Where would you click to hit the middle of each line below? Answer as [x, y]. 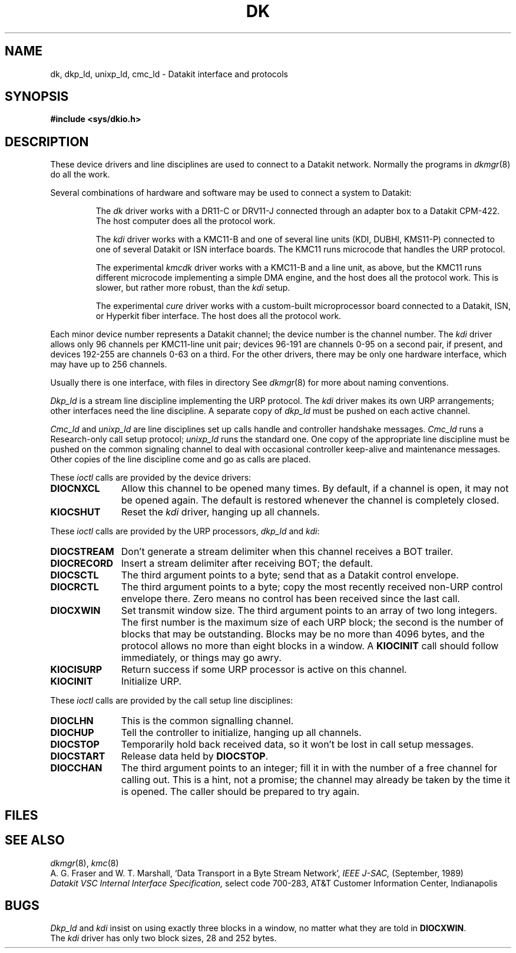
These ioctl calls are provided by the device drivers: [151, 478]
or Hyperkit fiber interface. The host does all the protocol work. [219, 316]
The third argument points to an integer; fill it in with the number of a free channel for [309, 768]
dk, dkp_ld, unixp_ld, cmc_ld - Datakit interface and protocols [169, 74]
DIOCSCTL [75, 575]
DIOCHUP [72, 733]
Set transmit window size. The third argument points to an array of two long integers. [309, 611]
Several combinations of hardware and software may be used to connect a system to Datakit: [231, 193]
